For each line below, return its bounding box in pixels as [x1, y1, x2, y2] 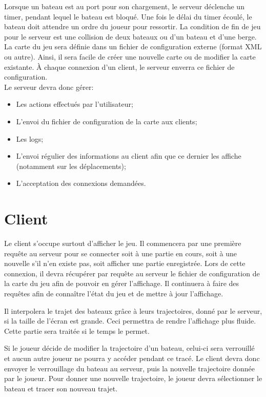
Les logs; [16, 133, 44, 144]
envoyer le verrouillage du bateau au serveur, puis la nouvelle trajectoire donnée [4, 363, 255, 373]
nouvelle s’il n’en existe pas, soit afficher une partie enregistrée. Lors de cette [4, 258, 245, 269]
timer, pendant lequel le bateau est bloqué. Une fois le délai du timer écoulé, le [4, 11, 252, 22]
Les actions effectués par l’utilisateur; [16, 99, 133, 109]
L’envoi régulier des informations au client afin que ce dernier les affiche [16, 150, 241, 161]
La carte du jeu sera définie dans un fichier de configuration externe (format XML [4, 41, 262, 52]
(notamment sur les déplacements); [16, 160, 126, 171]
